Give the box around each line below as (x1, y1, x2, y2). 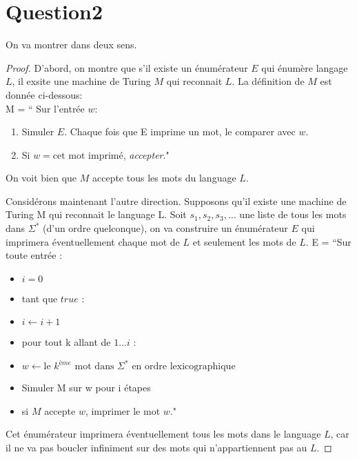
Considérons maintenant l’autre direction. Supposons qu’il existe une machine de (6, 193, 347, 208)
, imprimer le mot (85, 403, 161, 418)
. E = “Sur (305, 234, 351, 248)
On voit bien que (6, 170, 77, 185)
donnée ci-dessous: (6, 87, 83, 101)
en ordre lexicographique (132, 362, 236, 372)
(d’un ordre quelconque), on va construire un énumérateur (43, 221, 288, 235)
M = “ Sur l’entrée (6, 101, 85, 115)
